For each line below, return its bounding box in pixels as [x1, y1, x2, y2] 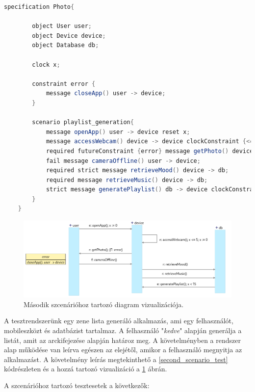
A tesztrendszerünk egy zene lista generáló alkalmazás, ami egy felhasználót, [4, 315, 233, 326]
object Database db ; [32, 42, 99, 49]
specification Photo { [4, 3, 75, 10]
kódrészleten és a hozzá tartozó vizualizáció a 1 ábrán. [4, 364, 167, 374]
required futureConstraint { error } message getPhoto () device [46, 147, 254, 155]
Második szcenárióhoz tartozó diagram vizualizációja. [24, 299, 184, 309]
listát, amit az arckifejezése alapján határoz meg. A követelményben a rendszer [4, 335, 241, 345]
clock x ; [32, 61, 60, 68]
